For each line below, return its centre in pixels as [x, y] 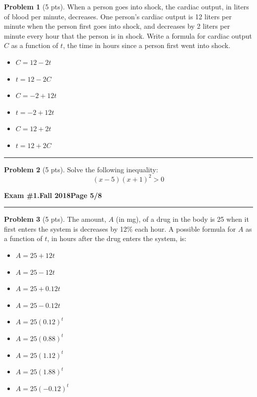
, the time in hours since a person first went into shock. [147, 45]
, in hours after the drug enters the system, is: [117, 238]
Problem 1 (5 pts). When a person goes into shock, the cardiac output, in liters [127, 6]
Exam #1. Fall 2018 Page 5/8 [53, 195]
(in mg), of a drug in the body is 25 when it [182, 219]
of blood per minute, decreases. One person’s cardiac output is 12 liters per [118, 16]
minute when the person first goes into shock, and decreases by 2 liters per [117, 26]
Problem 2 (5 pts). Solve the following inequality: [81, 169]
